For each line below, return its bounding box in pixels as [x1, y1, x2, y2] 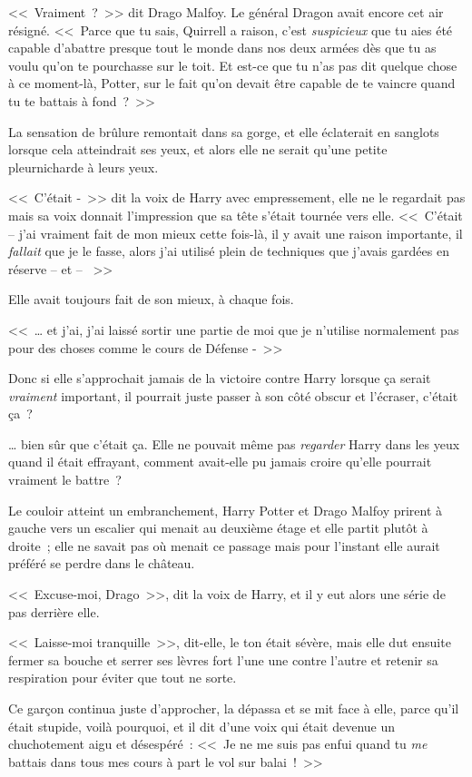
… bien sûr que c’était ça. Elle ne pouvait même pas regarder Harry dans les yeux [8, 434, 460, 453]
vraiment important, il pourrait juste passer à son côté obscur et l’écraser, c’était [8, 386, 458, 405]
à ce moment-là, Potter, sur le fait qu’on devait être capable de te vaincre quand [8, 74, 456, 93]
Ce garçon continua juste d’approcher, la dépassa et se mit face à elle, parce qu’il [8, 699, 459, 717]
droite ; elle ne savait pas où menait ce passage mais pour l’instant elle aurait [8, 536, 440, 555]
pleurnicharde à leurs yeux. [8, 157, 159, 176]
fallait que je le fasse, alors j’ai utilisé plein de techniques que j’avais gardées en [8, 241, 449, 261]
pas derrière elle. [8, 602, 100, 621]
